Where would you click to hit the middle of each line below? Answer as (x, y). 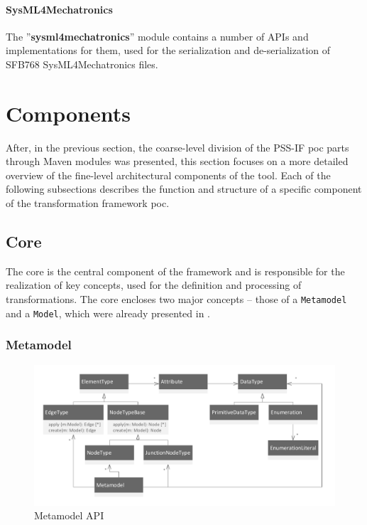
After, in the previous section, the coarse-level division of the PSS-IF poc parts (177, 147)
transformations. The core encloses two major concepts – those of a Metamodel (176, 299)
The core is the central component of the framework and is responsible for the (175, 271)
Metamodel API (69, 515)
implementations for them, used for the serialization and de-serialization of (168, 50)
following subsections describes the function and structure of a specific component (184, 189)
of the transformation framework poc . (88, 203)
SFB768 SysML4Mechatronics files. (82, 64)
